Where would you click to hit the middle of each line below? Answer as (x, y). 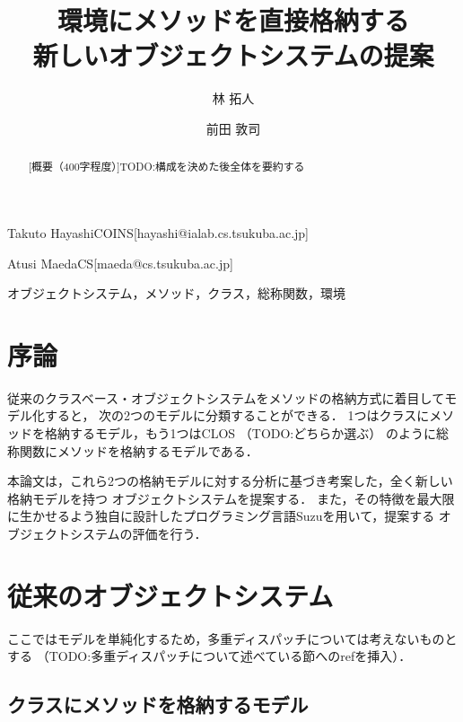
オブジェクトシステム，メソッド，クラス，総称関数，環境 (177, 293)
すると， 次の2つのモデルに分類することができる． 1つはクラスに (237, 415)
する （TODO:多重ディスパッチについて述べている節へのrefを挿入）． (210, 656)
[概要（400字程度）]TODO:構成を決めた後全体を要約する (166, 167)
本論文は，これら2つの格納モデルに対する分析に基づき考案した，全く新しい (230, 481)
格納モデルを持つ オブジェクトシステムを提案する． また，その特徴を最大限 (231, 498)
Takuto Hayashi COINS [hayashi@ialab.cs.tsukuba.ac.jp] (158, 232)
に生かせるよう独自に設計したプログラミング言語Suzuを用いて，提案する (221, 516)
